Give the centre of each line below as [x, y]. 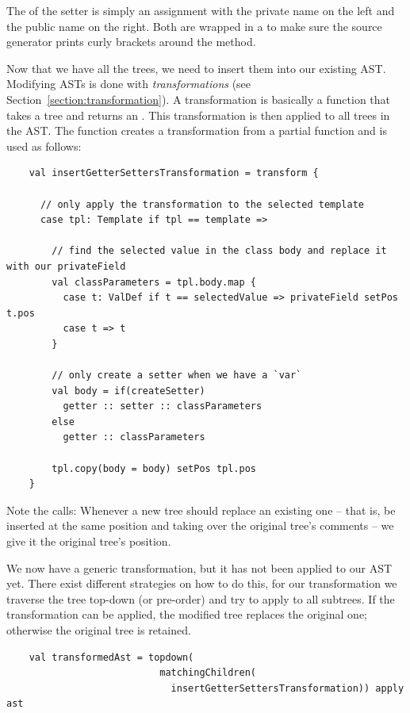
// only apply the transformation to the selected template [202, 204]
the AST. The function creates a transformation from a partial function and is [197, 130]
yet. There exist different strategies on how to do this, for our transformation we [202, 583]
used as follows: [44, 146]
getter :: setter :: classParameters [163, 406]
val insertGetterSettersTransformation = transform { [174, 173]
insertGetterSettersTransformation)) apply [287, 688]
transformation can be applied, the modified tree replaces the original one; [187, 614]
